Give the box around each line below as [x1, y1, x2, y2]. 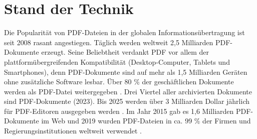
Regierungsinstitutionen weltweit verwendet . [4, 125, 142, 136]
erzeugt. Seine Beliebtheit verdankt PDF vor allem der [41, 47, 209, 57]
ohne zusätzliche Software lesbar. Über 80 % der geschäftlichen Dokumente [4, 76, 234, 87]
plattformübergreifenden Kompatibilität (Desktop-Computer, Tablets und [4, 56, 230, 67]
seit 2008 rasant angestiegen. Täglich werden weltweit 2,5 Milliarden [4, 37, 213, 47]
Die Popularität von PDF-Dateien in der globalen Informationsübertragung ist [4, 27, 245, 38]
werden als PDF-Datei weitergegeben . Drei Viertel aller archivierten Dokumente [4, 86, 252, 96]
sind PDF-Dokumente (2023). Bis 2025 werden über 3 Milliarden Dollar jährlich [4, 96, 249, 106]
